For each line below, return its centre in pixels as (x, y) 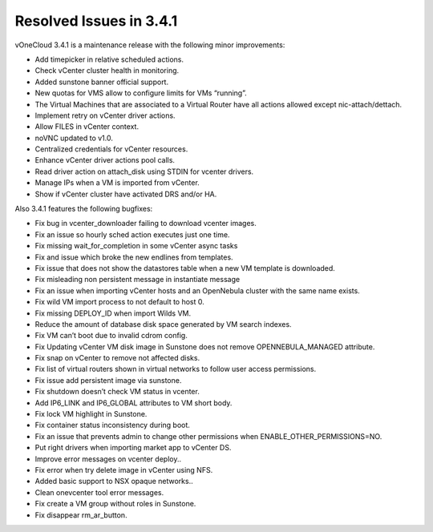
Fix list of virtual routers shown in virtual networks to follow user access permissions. (176, 369)
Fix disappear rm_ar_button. (81, 515)
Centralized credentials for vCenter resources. (111, 149)
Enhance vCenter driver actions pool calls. (105, 160)
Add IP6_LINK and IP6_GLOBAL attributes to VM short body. (134, 403)
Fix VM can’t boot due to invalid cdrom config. (111, 336)
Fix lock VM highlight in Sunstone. (91, 414)
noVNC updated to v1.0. (74, 138)
